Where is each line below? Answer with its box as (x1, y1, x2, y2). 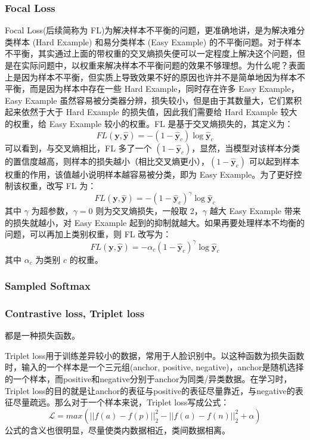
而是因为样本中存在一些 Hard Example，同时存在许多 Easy (29, 82, 256, 95)
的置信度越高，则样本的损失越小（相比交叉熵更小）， (5, 154, 209, 167)
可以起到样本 (249, 154, 299, 167)
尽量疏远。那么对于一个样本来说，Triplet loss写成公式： (13, 396, 230, 408)
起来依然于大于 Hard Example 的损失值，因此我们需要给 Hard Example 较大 (5, 106, 297, 118)
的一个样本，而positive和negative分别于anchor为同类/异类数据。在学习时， (5, 372, 292, 385)
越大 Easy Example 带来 (209, 204, 301, 217)
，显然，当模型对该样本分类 (191, 141, 300, 154)
